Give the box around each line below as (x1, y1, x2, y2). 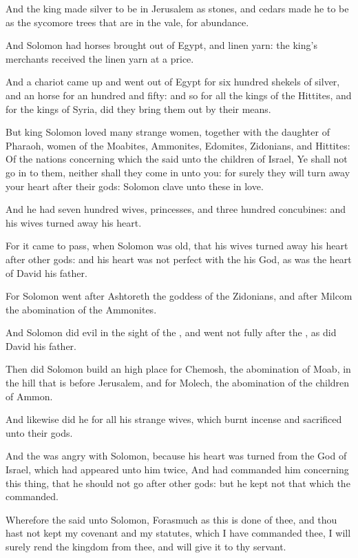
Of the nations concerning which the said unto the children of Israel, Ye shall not (6, 152, 348, 166)
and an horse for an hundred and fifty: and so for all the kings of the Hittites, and (6, 87, 352, 102)
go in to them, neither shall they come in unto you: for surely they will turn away (6, 165, 350, 179)
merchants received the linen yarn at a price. (6, 51, 194, 65)
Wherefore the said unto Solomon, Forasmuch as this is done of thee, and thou (6, 512, 337, 526)
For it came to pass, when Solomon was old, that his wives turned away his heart (6, 238, 348, 253)
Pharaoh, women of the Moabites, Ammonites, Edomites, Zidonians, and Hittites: (6, 138, 350, 152)
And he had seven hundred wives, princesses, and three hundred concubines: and (6, 202, 346, 216)
